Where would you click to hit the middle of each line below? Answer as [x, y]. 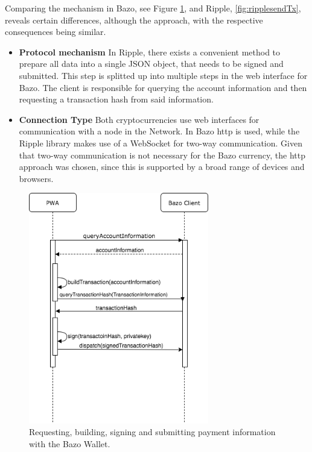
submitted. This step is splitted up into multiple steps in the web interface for [163, 75]
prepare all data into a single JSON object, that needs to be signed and [151, 64]
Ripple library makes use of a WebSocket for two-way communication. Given [161, 143]
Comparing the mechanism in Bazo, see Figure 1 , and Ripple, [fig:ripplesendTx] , [153, 8]
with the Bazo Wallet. [70, 443]
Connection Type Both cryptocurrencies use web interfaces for [139, 119]
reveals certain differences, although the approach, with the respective [134, 20]
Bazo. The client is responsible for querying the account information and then [163, 87]
